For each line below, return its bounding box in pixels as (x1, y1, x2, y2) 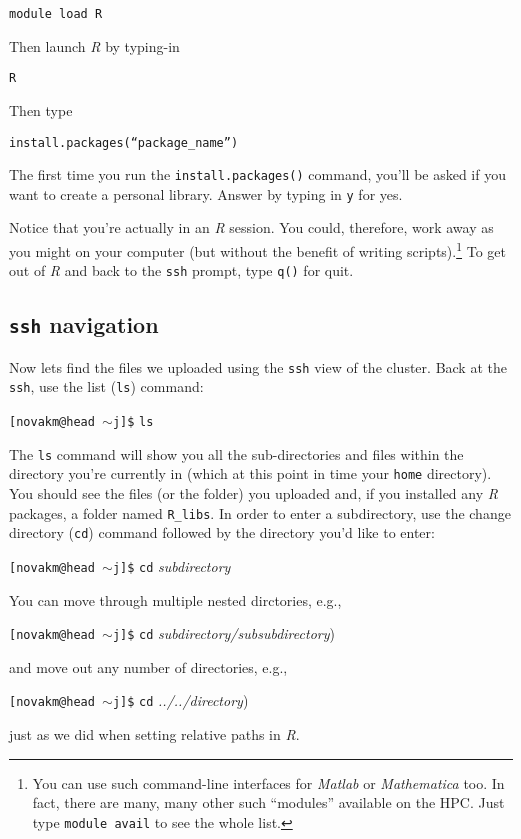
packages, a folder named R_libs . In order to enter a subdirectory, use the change (9, 502, 511, 523)
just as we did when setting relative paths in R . (9, 724, 300, 745)
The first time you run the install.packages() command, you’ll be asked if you (9, 164, 506, 185)
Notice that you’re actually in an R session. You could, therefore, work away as (9, 217, 494, 238)
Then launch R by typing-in (9, 35, 180, 56)
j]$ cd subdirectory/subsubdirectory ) (112, 623, 335, 644)
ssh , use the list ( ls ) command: (9, 376, 204, 397)
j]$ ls (112, 415, 154, 430)
